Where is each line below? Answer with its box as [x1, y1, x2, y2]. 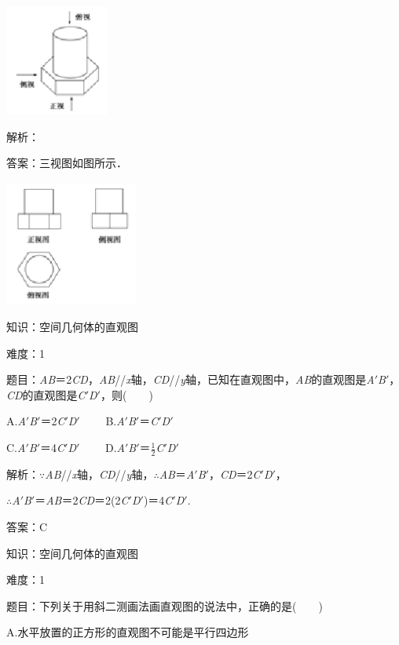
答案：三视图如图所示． [6, 155, 127, 171]
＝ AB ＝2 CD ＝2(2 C [35, 492, 129, 508]
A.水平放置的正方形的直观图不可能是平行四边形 [6, 624, 249, 640]
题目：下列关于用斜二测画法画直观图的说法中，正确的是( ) [6, 597, 323, 614]
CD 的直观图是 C [6, 386, 86, 403]
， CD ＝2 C [208, 465, 261, 482]
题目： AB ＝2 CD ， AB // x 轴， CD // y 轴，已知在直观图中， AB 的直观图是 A [6, 371, 375, 388]
